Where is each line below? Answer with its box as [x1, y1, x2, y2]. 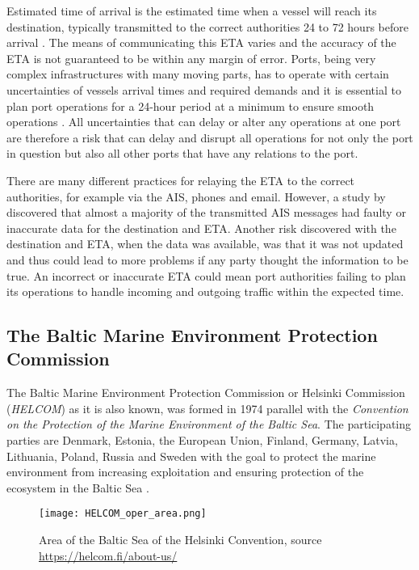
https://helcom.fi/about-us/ [39, 547, 178, 564]
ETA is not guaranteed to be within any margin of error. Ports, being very [6, 49, 376, 66]
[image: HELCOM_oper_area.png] [39, 508, 207, 520]
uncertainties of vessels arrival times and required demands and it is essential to [6, 81, 401, 98]
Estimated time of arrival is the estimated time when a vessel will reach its [6, 2, 377, 19]
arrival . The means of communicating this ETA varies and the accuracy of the [6, 34, 396, 51]
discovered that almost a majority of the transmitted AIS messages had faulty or [6, 204, 406, 221]
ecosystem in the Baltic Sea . [6, 479, 149, 496]
